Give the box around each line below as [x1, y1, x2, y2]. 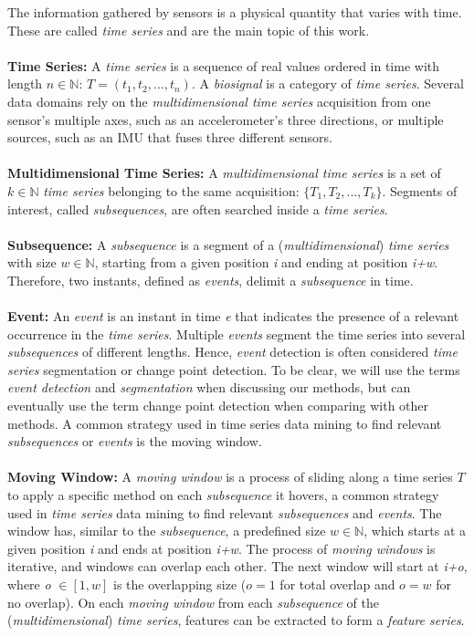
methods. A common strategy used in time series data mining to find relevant [7, 413, 442, 433]
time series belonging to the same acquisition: [43, 181, 300, 200]
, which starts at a [363, 521, 467, 540]
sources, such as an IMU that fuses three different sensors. [7, 128, 332, 147]
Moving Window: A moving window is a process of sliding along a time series [7, 467, 453, 486]
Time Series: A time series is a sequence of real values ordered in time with [7, 56, 440, 75]
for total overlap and [279, 575, 395, 593]
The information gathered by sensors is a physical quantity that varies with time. [7, 3, 462, 21]
